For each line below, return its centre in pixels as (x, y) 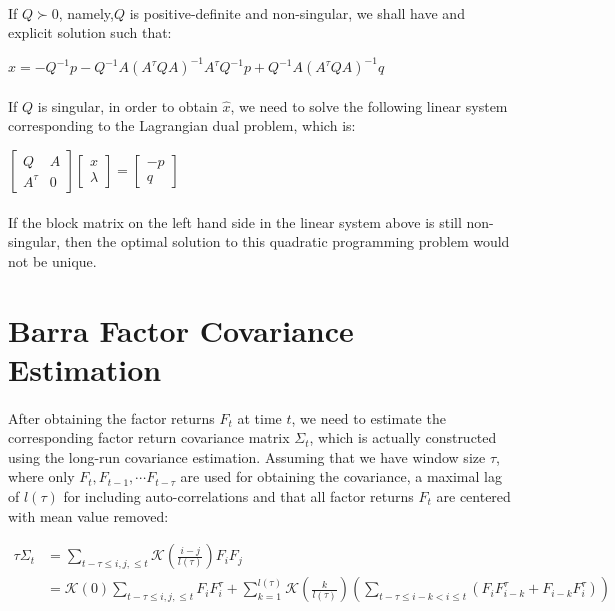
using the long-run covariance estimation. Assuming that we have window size (247, 456)
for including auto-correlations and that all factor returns (238, 495)
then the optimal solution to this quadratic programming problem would (287, 241)
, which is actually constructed (403, 437)
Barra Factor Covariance (181, 329)
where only (41, 476)
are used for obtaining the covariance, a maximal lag (341, 476)
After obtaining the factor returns (111, 417)
